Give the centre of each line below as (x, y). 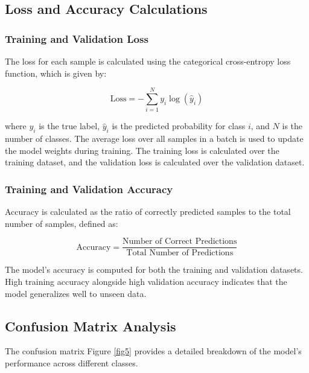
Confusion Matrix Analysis (91, 326)
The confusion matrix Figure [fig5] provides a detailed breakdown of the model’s (153, 351)
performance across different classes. (72, 362)
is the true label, (69, 126)
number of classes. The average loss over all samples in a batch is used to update (154, 139)
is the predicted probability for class (179, 126)
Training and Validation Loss (77, 38)
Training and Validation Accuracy (89, 189)
